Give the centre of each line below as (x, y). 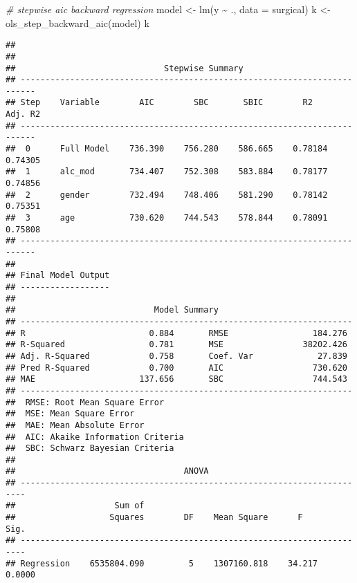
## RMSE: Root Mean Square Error (85, 402)
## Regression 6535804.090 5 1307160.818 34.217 (162, 563)
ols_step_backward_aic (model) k (77, 22)
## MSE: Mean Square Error (70, 414)
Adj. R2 (23, 114)
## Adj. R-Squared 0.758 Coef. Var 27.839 (176, 356)
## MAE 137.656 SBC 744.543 (176, 379)
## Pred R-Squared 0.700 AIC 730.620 (176, 368)
